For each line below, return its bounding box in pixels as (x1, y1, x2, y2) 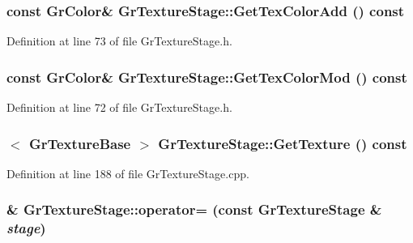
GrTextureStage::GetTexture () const (158, 133, 407, 153)
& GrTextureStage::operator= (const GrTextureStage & (6, 199, 382, 220)
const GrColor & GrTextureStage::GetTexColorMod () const (6, 66, 407, 87)
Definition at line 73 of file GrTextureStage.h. (6, 32, 232, 49)
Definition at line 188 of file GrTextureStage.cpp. (6, 164, 249, 181)
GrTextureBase (28, 133, 131, 153)
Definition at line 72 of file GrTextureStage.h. (6, 99, 232, 116)
